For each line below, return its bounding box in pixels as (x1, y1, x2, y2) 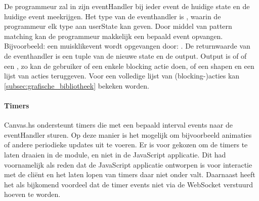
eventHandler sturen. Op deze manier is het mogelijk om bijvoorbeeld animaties (4, 129, 252, 140)
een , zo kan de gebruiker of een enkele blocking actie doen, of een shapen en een (4, 60, 254, 71)
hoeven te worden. (4, 189, 61, 199)
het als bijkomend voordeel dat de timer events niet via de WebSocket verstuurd (4, 179, 253, 189)
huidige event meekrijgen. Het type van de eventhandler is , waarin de (4, 11, 221, 21)
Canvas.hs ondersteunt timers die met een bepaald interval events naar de (4, 119, 233, 130)
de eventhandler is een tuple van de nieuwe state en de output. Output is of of (4, 50, 247, 61)
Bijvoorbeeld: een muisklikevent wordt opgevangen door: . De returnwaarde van (4, 41, 250, 51)
